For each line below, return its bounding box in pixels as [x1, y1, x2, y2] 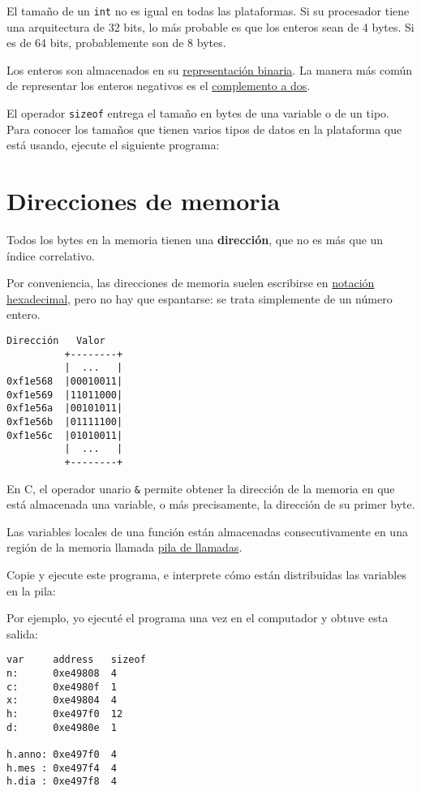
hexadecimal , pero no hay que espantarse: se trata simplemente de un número [6, 290, 393, 307]
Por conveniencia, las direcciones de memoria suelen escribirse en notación [6, 274, 375, 291]
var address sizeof [6, 654, 146, 666]
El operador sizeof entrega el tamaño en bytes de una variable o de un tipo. [6, 105, 389, 122]
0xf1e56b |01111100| [6, 415, 123, 428]
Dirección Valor [6, 334, 105, 346]
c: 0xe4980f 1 [6, 681, 118, 693]
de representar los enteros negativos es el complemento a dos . [6, 77, 311, 94]
